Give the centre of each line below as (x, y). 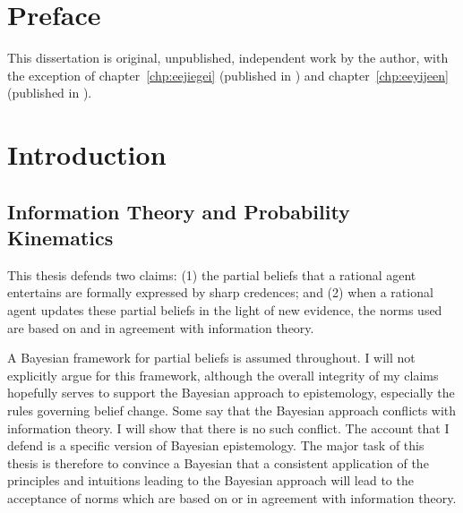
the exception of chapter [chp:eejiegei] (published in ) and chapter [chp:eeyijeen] (228, 75)
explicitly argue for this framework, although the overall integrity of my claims (223, 375)
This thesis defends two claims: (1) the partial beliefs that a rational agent (212, 274)
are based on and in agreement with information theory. (161, 327)
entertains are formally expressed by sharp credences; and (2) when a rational (220, 292)
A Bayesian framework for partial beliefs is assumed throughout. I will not (211, 358)
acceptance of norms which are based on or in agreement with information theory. (232, 498)
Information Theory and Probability (179, 211)
